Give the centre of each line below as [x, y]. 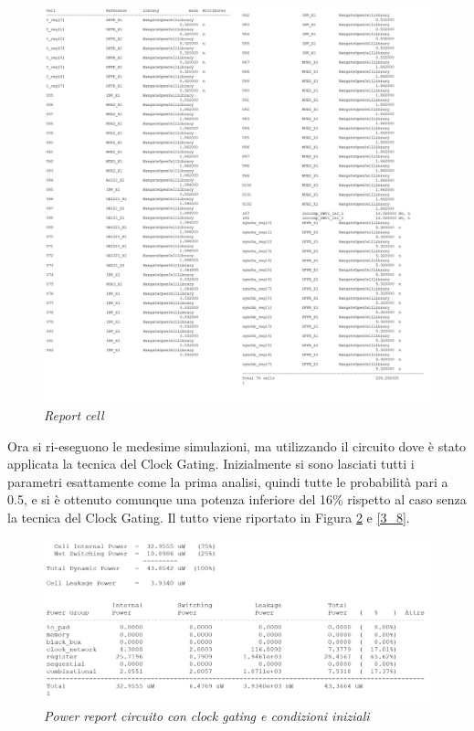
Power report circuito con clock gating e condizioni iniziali [207, 716]
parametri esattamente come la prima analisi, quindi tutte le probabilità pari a [228, 481]
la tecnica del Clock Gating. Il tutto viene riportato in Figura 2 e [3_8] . [209, 517]
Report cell [74, 415]
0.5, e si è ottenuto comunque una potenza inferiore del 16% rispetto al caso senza [237, 499]
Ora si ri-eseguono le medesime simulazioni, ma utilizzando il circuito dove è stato [237, 445]
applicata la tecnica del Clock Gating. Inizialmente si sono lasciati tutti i [211, 464]
